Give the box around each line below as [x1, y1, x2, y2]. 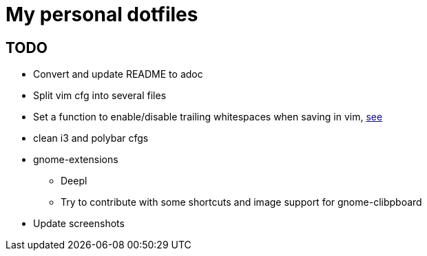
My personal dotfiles [6, 3, 198, 26]
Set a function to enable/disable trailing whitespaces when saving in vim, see [33, 111, 383, 123]
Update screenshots [33, 217, 125, 230]
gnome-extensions [33, 153, 118, 166]
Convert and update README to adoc [33, 68, 203, 81]
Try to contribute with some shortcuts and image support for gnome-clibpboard [61, 196, 422, 209]
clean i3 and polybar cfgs [33, 132, 149, 145]
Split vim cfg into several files [33, 89, 167, 102]
